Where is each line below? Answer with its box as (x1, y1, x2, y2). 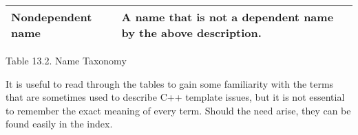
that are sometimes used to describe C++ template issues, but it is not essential (6, 90, 345, 104)
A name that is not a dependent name (121, 9, 334, 25)
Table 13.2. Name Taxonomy (6, 53, 127, 67)
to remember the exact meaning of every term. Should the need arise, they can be (6, 103, 351, 117)
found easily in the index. (6, 116, 113, 131)
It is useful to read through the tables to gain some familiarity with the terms (6, 76, 334, 90)
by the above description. (121, 25, 262, 40)
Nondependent (11, 9, 92, 25)
